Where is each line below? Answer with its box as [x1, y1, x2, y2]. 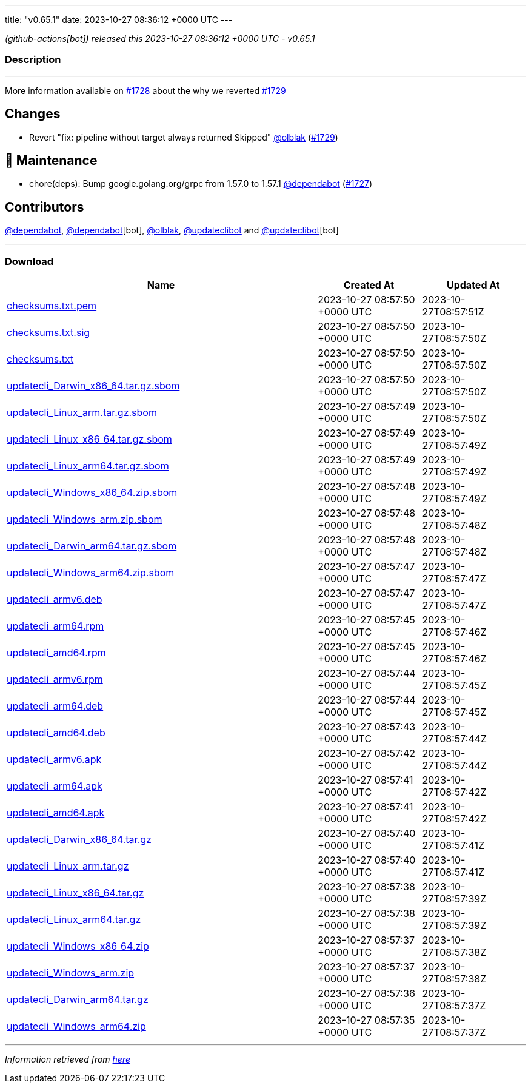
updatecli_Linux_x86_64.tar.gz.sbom [7, 433, 172, 446]
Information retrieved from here [5, 1054, 131, 1065]
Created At [343, 279, 395, 292]
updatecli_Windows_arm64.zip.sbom [7, 566, 175, 579]
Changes [5, 106, 61, 122]
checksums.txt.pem [7, 300, 97, 312]
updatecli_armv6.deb [7, 593, 102, 606]
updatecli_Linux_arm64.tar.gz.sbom [7, 460, 169, 472]
